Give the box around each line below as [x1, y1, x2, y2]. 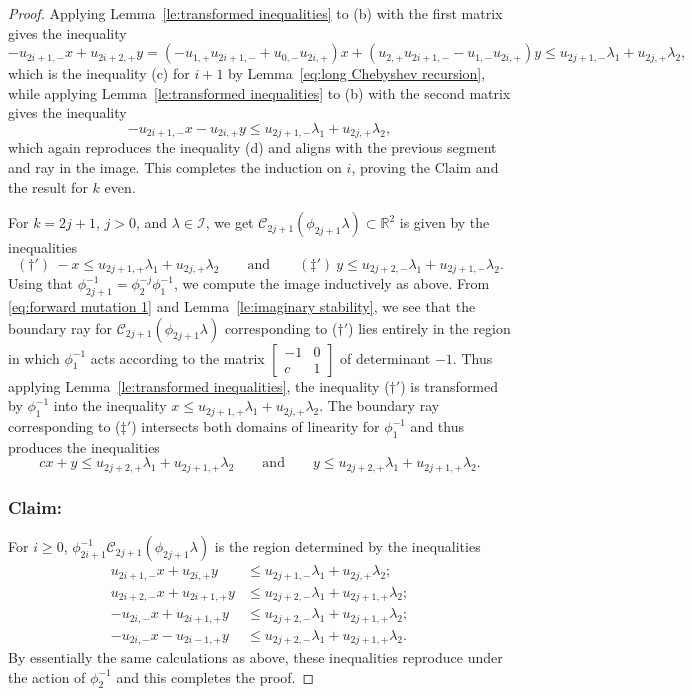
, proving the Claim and [351, 157, 499, 178]
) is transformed [400, 375, 499, 396]
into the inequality [53, 395, 167, 416]
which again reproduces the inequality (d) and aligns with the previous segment [8, 137, 497, 158]
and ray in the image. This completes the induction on [8, 157, 342, 178]
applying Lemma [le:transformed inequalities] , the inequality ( [8, 375, 390, 396]
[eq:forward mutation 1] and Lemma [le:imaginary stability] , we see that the [8, 296, 476, 317]
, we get [205, 212, 254, 233]
